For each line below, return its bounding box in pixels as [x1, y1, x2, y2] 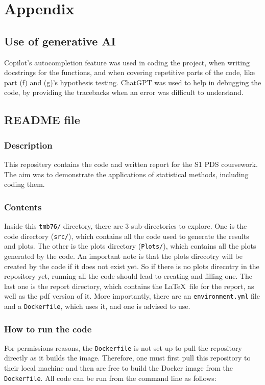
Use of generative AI [4, 33, 116, 49]
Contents [4, 200, 42, 213]
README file [4, 112, 80, 128]
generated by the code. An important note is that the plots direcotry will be [4, 250, 243, 261]
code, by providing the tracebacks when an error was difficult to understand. [4, 87, 244, 98]
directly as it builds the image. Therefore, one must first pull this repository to [4, 352, 251, 363]
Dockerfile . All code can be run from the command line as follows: [4, 372, 216, 383]
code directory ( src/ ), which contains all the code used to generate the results [4, 230, 249, 241]
